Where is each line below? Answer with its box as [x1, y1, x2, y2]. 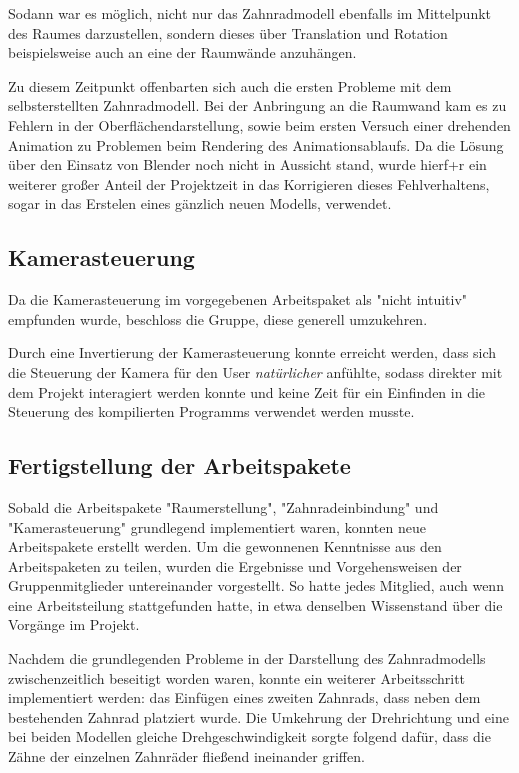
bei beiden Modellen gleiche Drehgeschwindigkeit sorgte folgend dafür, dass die [8, 726, 491, 747]
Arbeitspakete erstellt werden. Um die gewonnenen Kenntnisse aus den [8, 536, 442, 557]
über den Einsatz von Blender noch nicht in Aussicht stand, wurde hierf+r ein [8, 154, 487, 175]
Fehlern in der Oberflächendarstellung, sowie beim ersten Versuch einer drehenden [8, 114, 511, 135]
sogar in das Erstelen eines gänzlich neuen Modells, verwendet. [8, 193, 392, 214]
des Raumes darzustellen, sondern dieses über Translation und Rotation [8, 22, 448, 43]
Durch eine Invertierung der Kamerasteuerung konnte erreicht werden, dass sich [8, 342, 497, 363]
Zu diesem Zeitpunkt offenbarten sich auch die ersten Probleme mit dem [8, 75, 452, 96]
